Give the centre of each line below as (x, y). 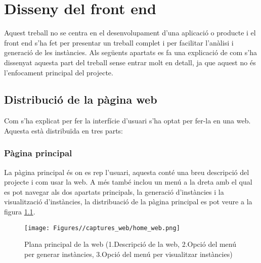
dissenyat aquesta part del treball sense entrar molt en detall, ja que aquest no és (130, 62)
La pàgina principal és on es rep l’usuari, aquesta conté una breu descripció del (127, 172)
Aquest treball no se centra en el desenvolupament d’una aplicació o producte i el (130, 33)
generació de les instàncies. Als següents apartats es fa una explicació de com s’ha (131, 52)
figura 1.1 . (20, 212)
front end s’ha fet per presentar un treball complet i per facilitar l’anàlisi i (119, 42)
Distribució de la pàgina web (81, 99)
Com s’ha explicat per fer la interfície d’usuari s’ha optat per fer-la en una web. (127, 121)
